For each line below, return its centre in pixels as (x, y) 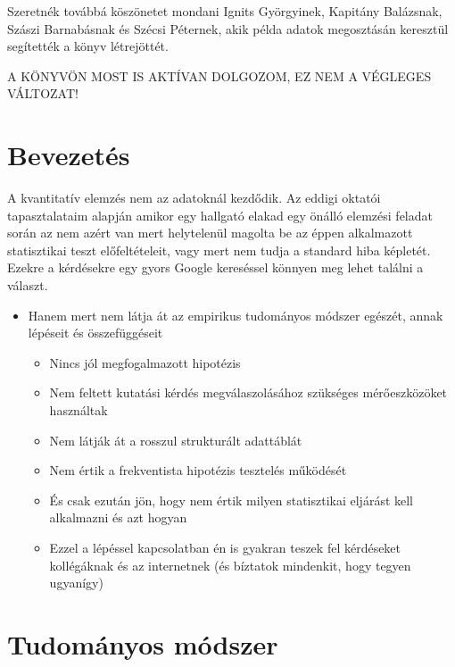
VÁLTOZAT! (43, 93)
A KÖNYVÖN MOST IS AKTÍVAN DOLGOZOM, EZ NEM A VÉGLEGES (219, 75)
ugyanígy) (76, 583)
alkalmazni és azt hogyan (118, 517)
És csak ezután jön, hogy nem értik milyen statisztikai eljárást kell (232, 500)
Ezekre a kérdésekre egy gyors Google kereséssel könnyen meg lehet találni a (215, 267)
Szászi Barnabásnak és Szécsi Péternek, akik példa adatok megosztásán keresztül (228, 28)
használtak (79, 410)
